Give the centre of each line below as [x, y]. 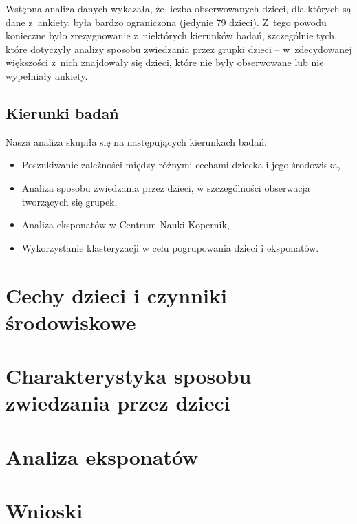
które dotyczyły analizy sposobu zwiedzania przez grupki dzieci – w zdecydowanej [179, 48]
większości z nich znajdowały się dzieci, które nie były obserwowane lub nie [165, 62]
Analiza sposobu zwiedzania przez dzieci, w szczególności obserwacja [166, 187]
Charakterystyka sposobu [129, 376]
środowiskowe [71, 321]
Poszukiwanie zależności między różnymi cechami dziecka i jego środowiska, [181, 165]
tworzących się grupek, [69, 201]
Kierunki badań [62, 112]
